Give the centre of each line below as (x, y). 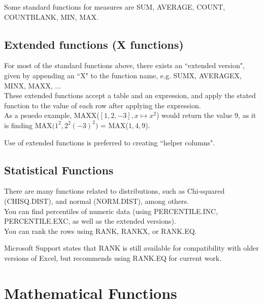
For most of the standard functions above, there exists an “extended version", (124, 65)
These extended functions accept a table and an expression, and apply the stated (130, 95)
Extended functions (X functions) (94, 44)
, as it (247, 115)
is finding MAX (28, 125)
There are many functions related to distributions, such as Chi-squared (114, 191)
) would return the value (194, 115)
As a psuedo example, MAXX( (52, 115)
